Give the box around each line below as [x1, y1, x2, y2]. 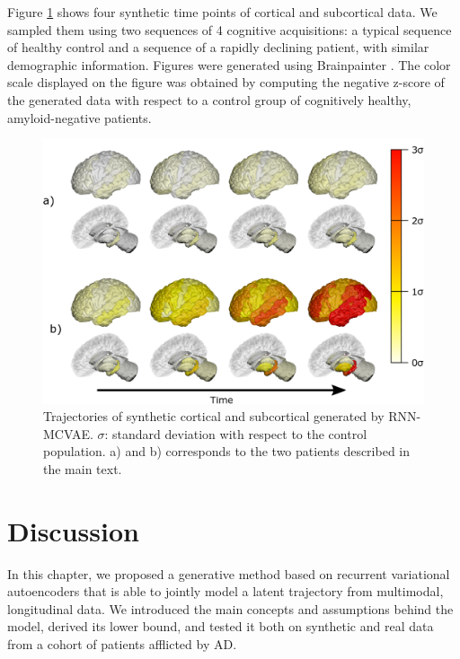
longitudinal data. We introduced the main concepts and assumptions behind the [7, 599, 454, 618]
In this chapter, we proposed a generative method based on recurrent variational [7, 564, 450, 583]
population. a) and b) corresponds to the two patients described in [43, 442, 411, 461]
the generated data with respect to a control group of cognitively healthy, [7, 90, 411, 109]
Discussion [7, 512, 139, 549]
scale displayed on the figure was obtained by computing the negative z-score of [7, 73, 445, 92]
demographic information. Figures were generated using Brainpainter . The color [7, 55, 451, 74]
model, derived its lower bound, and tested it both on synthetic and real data [7, 617, 434, 636]
